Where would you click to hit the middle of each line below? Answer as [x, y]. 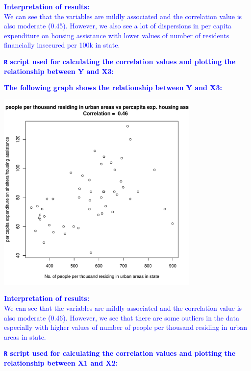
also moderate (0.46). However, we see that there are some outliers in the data [122, 317]
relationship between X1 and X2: [61, 362]
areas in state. [25, 336]
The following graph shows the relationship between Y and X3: [113, 87]
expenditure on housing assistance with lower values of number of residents [117, 35]
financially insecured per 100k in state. [62, 45]
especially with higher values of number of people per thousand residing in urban [126, 327]
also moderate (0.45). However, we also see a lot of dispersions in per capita [118, 26]
